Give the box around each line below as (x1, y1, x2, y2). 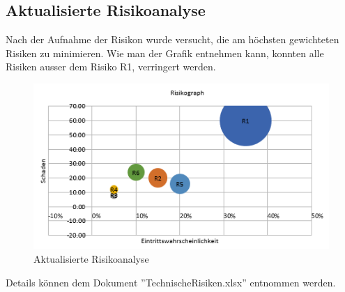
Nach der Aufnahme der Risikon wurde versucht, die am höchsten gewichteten (6, 32, 339, 47)
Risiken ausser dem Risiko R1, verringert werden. (6, 59, 216, 74)
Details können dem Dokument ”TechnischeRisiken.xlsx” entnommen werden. (6, 275, 336, 289)
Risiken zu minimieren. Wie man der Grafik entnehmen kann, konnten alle (6, 45, 324, 60)
